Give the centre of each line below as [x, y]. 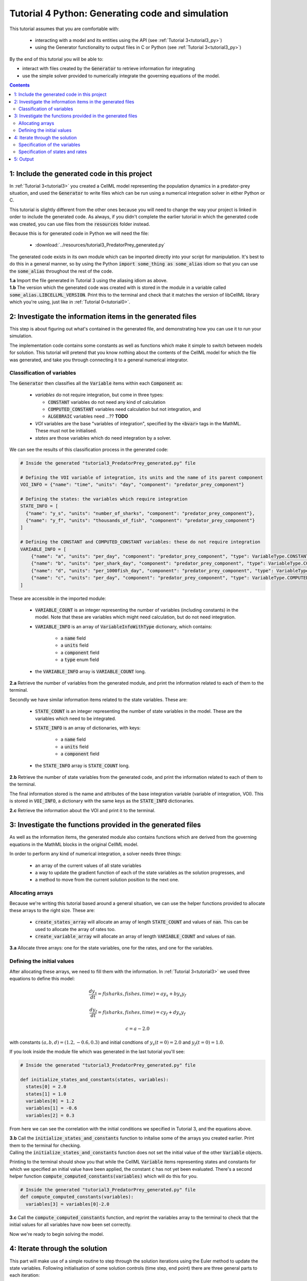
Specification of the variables [49, 145]
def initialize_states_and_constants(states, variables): [94, 1079]
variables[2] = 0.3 [50, 1115]
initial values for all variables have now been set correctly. [70, 1225]
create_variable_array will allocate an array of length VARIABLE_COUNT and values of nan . [136, 936]
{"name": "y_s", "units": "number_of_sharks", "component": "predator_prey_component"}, [140, 513]
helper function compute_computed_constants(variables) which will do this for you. [104, 1176]
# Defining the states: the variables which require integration [104, 499]
